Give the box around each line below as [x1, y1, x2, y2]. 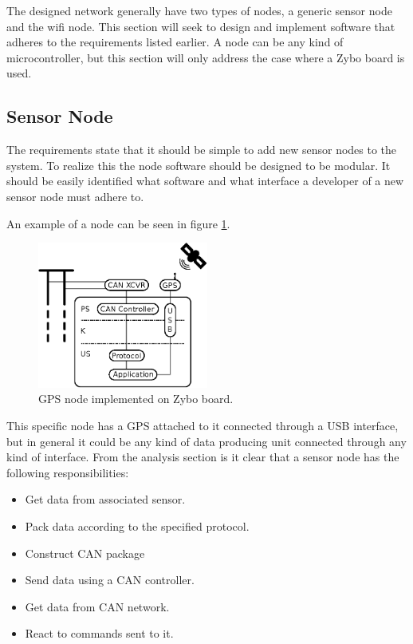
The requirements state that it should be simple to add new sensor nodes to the [6, 141, 397, 158]
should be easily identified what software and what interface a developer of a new [6, 172, 404, 189]
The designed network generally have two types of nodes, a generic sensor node [6, 2, 392, 18]
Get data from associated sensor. [25, 491, 186, 508]
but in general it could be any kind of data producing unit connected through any [6, 433, 407, 449]
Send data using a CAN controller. [25, 571, 195, 588]
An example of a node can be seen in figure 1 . [6, 215, 230, 231]
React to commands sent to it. [25, 625, 174, 642]
